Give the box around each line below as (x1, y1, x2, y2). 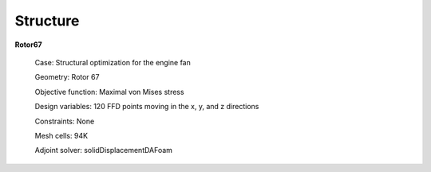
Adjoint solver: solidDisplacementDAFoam (34, 146, 173, 155)
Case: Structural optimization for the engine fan (34, 57, 192, 67)
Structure (14, 12, 80, 29)
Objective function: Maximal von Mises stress (34, 87, 184, 96)
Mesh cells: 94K (34, 131, 88, 140)
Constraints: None (34, 116, 95, 126)
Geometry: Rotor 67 (34, 72, 100, 82)
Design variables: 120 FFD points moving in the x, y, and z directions (34, 102, 259, 111)
